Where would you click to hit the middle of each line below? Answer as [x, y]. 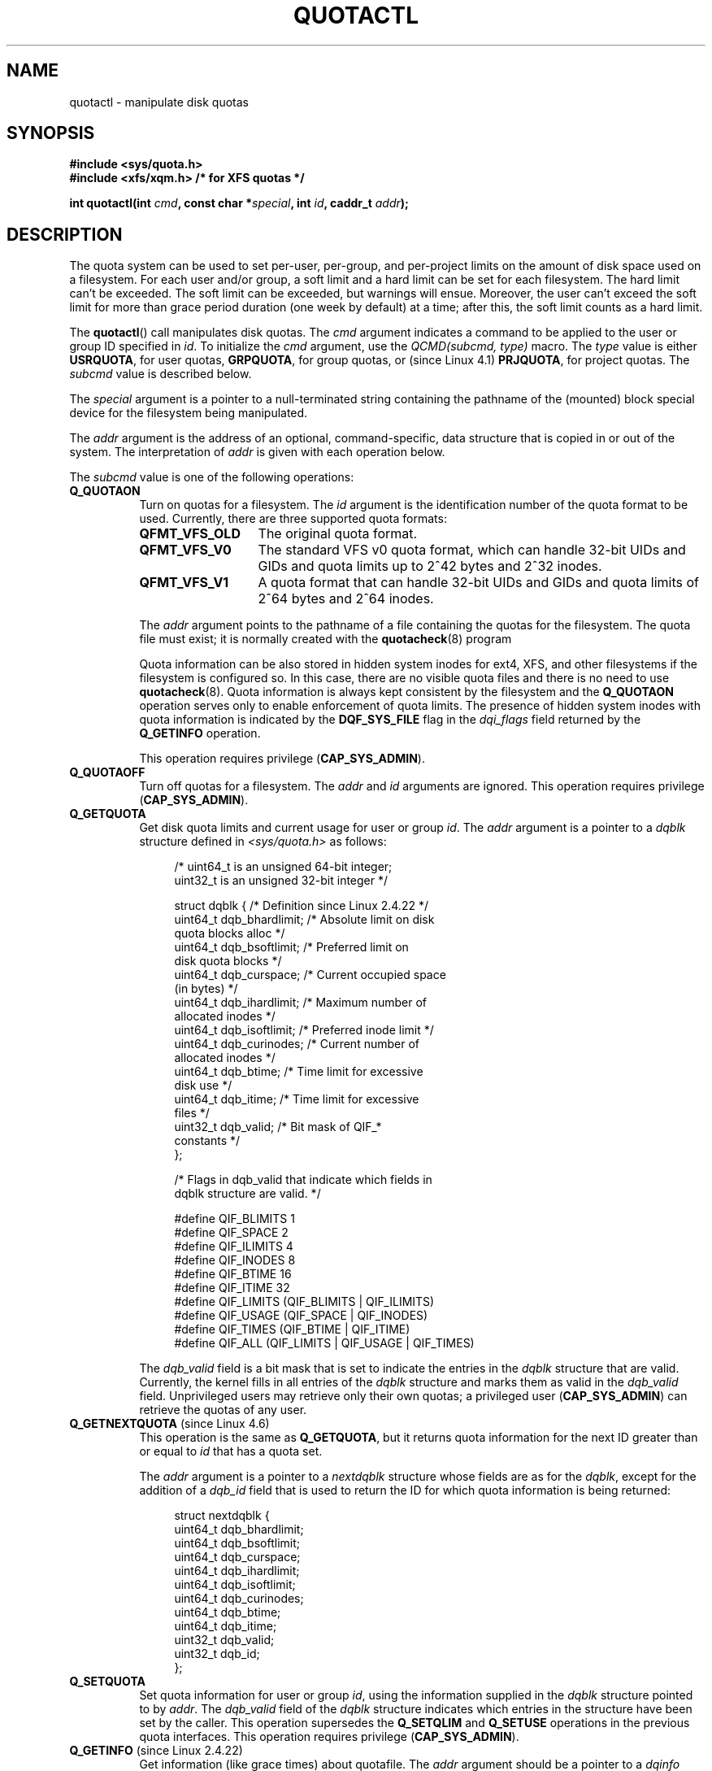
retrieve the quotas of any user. [223, 1410]
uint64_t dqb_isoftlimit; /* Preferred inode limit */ [304, 1030]
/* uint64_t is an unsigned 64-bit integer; [283, 867]
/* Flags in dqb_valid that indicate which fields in [303, 1180]
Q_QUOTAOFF [107, 772]
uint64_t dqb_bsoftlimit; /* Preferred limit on [291, 947]
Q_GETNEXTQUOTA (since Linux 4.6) [169, 1424]
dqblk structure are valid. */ [247, 1194]
